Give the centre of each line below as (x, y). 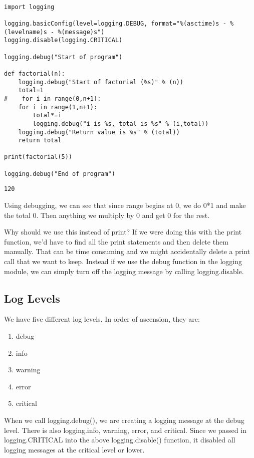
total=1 (31, 90)
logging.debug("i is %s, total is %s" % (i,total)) (121, 124)
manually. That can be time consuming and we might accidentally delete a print (127, 251)
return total (40, 141)
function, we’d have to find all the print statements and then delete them (116, 241)
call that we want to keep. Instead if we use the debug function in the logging (123, 261)
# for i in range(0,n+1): (53, 98)
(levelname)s (26, 32)
